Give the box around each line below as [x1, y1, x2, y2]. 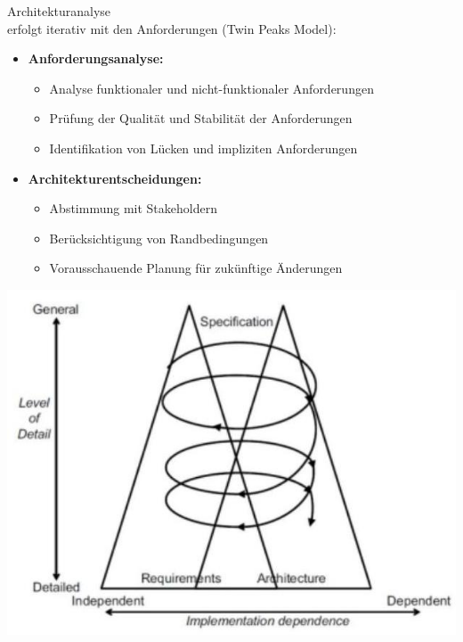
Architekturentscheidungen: [28, 169, 202, 187]
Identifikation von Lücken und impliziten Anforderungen [49, 138, 358, 157]
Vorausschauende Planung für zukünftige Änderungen [49, 259, 343, 277]
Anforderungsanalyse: [28, 49, 164, 68]
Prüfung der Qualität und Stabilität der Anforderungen [49, 109, 353, 128]
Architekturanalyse [7, 2, 111, 20]
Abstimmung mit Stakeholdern [49, 199, 217, 218]
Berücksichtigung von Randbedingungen [49, 228, 269, 247]
